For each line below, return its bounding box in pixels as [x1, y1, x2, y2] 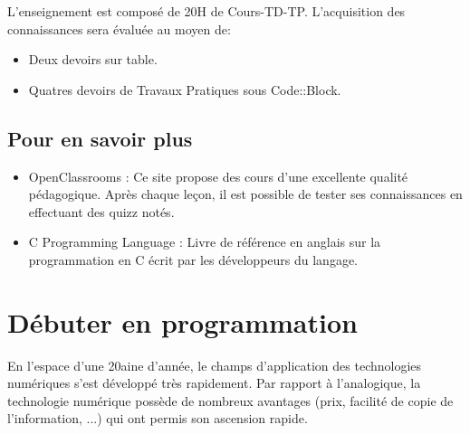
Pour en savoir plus [7, 124, 193, 152]
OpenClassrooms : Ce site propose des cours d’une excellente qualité [28, 166, 408, 185]
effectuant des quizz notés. [28, 202, 175, 221]
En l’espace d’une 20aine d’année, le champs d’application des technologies [7, 355, 422, 374]
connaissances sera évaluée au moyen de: [7, 19, 231, 38]
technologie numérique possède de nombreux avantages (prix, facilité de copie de [7, 391, 454, 410]
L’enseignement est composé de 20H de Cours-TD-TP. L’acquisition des [7, 2, 406, 20]
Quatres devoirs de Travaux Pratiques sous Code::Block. [28, 80, 341, 99]
